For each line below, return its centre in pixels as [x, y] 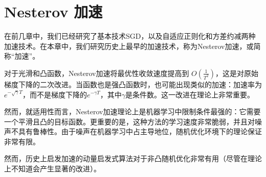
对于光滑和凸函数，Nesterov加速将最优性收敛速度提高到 [97, 73]
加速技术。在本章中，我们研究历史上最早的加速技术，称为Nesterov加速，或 [129, 46]
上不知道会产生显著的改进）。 [52, 169]
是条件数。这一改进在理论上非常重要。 [190, 94]
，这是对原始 [237, 73]
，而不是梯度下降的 [55, 94]
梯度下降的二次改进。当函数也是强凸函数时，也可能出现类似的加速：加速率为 [133, 84]
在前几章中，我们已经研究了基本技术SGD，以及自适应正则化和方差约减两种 [130, 36]
